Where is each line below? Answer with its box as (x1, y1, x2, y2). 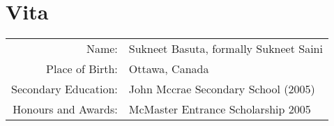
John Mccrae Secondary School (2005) (128, 81, 315, 97)
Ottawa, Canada (128, 61, 209, 77)
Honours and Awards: (13, 101, 118, 118)
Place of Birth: (46, 61, 118, 77)
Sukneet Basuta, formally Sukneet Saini (128, 40, 323, 57)
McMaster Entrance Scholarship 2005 (128, 101, 311, 118)
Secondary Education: (11, 81, 118, 97)
